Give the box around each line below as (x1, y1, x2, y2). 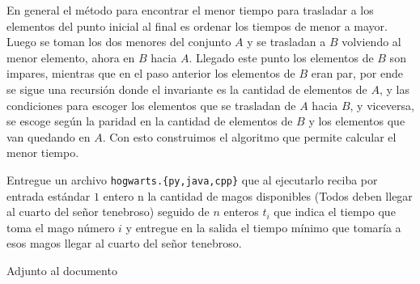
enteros (223, 203, 259, 220)
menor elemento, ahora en (6, 49, 135, 66)
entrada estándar (6, 187, 91, 204)
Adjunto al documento (6, 261, 117, 278)
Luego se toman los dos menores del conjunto (6, 33, 231, 50)
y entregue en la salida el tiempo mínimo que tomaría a (125, 218, 401, 235)
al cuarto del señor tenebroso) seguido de (6, 203, 210, 220)
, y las (379, 80, 409, 97)
